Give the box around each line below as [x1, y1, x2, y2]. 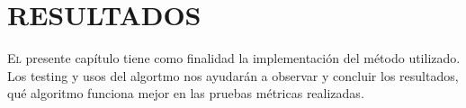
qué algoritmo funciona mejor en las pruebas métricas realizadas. [7, 84, 364, 103]
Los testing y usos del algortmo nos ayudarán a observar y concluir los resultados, [7, 66, 459, 85]
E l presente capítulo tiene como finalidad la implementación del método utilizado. [7, 49, 461, 67]
